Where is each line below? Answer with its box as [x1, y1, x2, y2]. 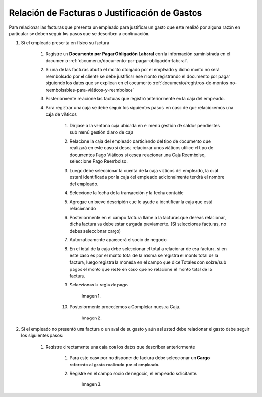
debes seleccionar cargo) [69, 228, 121, 234]
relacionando [69, 206, 96, 211]
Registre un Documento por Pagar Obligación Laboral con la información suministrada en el [45, 51, 230, 57]
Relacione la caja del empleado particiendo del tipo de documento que [69, 138, 211, 144]
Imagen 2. [82, 315, 102, 321]
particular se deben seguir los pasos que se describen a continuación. [9, 31, 150, 36]
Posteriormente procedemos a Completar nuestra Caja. [69, 304, 180, 310]
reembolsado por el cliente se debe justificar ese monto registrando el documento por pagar [45, 73, 230, 79]
